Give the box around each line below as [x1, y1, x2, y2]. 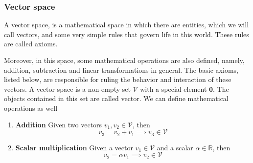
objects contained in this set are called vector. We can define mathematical [4, 93, 229, 103]
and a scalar [157, 142, 193, 152]
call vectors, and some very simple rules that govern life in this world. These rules [4, 29, 249, 39]
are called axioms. [4, 39, 58, 49]
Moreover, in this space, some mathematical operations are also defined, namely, [4, 55, 245, 65]
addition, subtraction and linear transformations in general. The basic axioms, [4, 64, 238, 75]
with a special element [140, 83, 207, 94]
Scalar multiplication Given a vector [15, 142, 133, 152]
